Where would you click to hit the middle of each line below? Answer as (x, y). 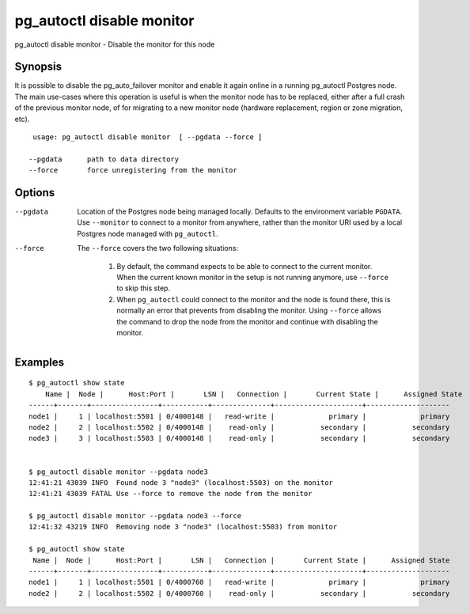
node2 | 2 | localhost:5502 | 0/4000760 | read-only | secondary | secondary (239, 593)
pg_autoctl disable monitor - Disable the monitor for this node (115, 44)
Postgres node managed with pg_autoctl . (148, 233)
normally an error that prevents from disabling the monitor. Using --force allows (249, 311)
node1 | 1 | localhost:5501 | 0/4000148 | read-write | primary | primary (239, 416)
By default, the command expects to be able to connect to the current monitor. (244, 266)
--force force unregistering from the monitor (133, 171)
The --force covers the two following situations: (158, 248)
